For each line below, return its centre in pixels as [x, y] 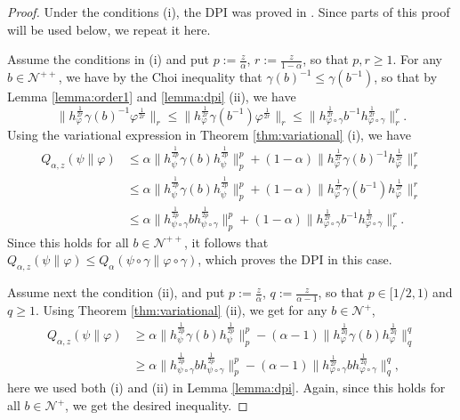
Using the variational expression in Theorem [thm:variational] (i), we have [209, 134]
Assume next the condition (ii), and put [116, 292]
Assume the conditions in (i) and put [108, 59]
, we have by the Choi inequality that [160, 77]
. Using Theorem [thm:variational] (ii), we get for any [181, 310]
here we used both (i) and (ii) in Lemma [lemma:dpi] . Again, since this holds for [226, 388]
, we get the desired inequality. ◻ [157, 405]
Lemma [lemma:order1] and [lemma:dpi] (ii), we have [152, 97]
